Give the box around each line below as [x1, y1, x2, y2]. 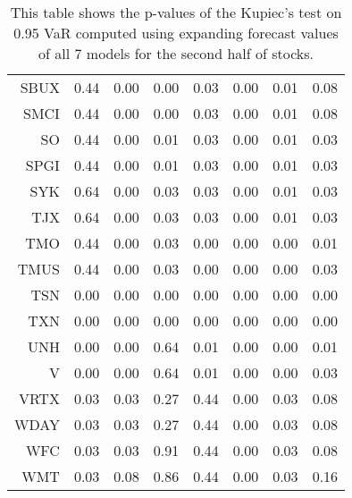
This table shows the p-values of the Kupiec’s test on [10, 2, 342, 22]
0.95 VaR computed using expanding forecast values [13, 22, 339, 43]
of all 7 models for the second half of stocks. [38, 43, 314, 63]
